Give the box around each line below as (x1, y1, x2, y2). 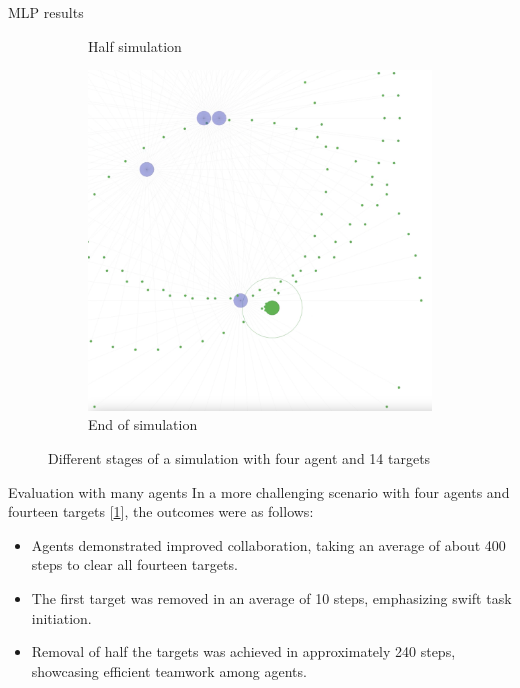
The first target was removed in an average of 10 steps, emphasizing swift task (31, 587, 512, 608)
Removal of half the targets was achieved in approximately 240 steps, (31, 641, 456, 662)
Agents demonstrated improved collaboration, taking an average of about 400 (31, 534, 506, 555)
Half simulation (88, 35, 182, 56)
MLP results (8, 2, 84, 22)
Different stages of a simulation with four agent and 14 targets (48, 448, 431, 469)
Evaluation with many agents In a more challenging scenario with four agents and (8, 481, 510, 502)
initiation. (31, 607, 92, 628)
